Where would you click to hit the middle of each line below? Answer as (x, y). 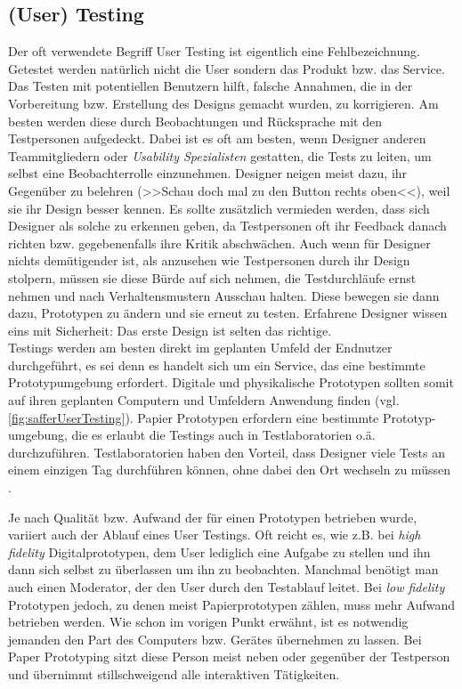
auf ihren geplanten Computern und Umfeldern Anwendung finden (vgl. (204, 400)
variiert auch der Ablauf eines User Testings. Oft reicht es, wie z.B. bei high (215, 535)
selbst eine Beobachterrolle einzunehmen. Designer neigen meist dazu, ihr (208, 173)
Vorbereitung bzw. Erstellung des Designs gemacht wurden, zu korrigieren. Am (223, 103)
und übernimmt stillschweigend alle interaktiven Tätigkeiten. (174, 673)
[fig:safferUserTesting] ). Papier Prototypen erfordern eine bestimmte (194, 417)
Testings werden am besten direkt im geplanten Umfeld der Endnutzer (200, 348)
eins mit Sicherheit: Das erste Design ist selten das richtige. (170, 330)
